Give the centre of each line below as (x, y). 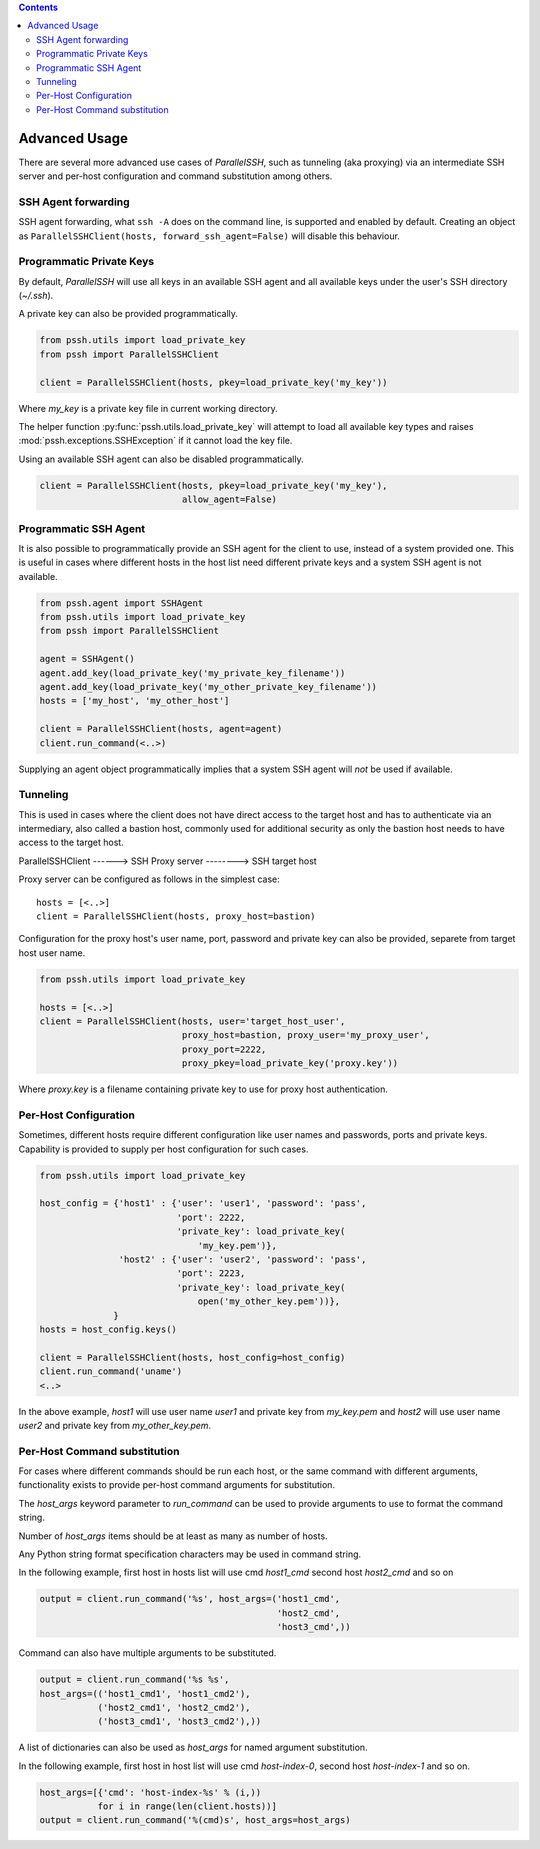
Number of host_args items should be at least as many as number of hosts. (173, 1536)
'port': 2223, (211, 1273)
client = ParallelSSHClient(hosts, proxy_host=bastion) (176, 916)
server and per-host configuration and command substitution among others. (175, 176)
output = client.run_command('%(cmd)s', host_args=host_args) (195, 1820)
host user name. (52, 952)
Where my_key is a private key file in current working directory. (148, 408)
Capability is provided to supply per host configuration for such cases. (163, 1149)
